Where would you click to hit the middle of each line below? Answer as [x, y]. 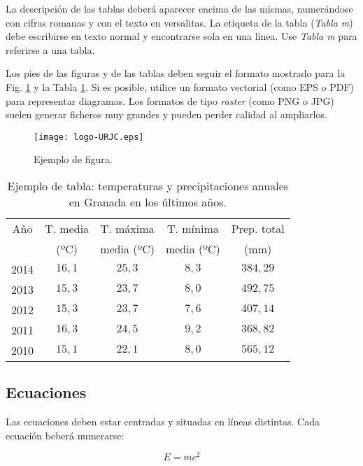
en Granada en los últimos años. [148, 202]
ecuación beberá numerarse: [65, 435]
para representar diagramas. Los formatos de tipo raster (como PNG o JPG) [170, 100]
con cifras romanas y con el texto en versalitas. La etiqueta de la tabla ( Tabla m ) [179, 22]
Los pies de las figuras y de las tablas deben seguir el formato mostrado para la [176, 73]
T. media [67, 228]
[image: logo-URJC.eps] [89, 137]
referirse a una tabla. [50, 49]
